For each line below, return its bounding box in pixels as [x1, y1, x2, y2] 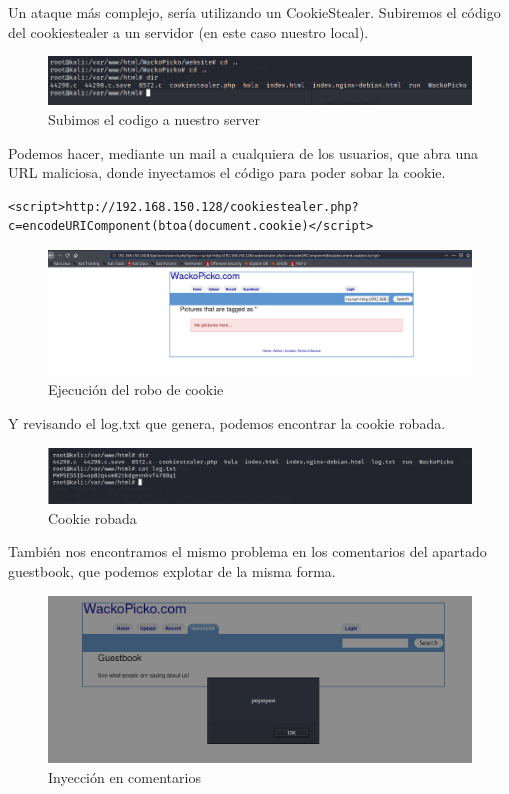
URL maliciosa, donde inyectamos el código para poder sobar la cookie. [8, 162, 446, 183]
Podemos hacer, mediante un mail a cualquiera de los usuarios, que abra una [8, 142, 479, 163]
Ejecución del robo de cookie [48, 379, 224, 400]
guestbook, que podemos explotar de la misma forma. [8, 560, 336, 581]
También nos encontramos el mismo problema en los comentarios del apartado [8, 541, 487, 562]
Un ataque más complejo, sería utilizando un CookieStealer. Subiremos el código [8, 2, 501, 22]
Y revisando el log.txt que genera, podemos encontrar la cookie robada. [8, 413, 446, 433]
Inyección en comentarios [48, 766, 201, 787]
